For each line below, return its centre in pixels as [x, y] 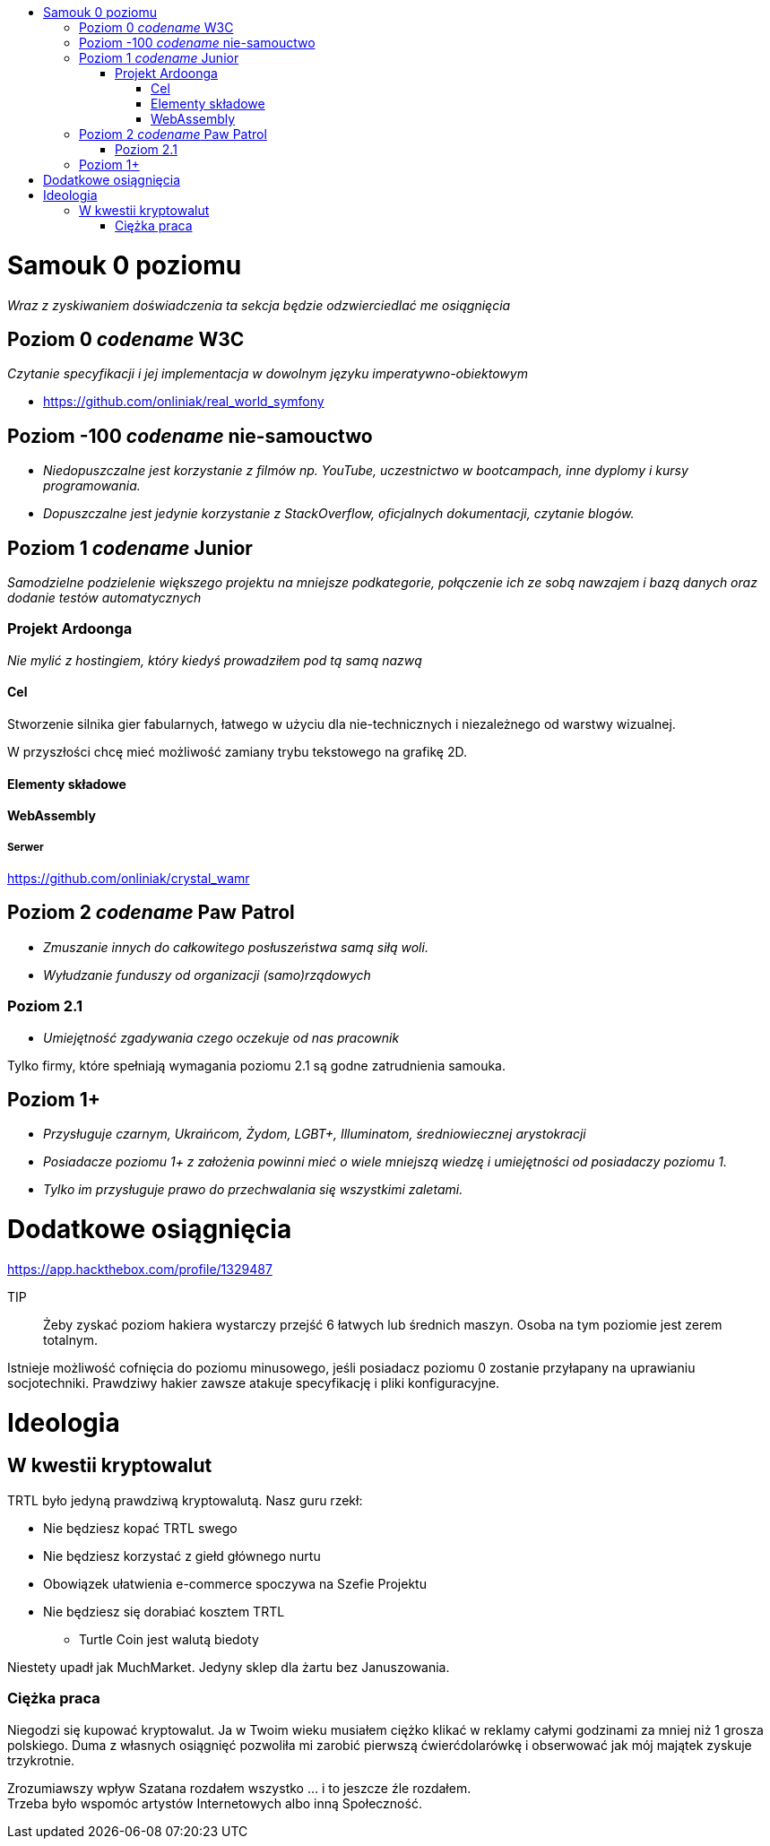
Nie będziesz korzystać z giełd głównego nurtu [182, 1556]
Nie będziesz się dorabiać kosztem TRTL [164, 1611]
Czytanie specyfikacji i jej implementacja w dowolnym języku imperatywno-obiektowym [268, 374]
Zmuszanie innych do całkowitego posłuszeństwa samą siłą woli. [236, 947]
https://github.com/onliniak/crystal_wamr [129, 878]
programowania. [92, 486]
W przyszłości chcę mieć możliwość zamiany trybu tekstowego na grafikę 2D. [238, 752]
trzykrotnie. [41, 1760]
